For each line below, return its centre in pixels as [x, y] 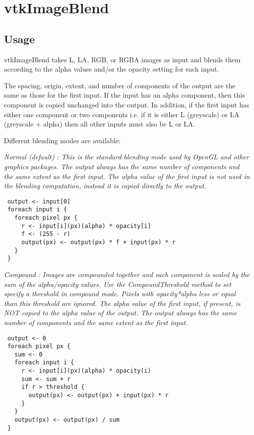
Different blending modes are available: [62, 140]
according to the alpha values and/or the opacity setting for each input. [112, 69]
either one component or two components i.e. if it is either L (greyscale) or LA [122, 114]
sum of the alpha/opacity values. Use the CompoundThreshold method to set [118, 284]
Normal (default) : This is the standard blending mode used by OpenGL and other [127, 157]
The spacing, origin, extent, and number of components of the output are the [120, 85]
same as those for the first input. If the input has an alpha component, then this [125, 95]
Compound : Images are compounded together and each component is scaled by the [127, 274]
